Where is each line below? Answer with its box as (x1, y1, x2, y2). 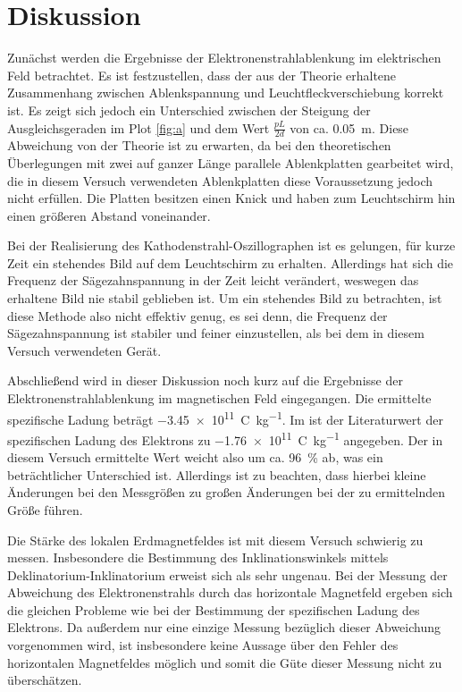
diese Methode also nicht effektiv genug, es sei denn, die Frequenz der (7, 306, 388, 325)
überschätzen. (7, 671, 82, 689)
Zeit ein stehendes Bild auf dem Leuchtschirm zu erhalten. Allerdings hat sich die (7, 253, 454, 272)
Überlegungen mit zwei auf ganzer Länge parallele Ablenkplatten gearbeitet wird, (7, 153, 454, 172)
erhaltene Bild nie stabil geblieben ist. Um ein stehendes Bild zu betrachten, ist (7, 289, 442, 308)
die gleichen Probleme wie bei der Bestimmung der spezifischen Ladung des (7, 600, 420, 619)
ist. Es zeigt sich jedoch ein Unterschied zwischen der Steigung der (7, 100, 371, 119)
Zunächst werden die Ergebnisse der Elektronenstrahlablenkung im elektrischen (7, 48, 441, 67)
